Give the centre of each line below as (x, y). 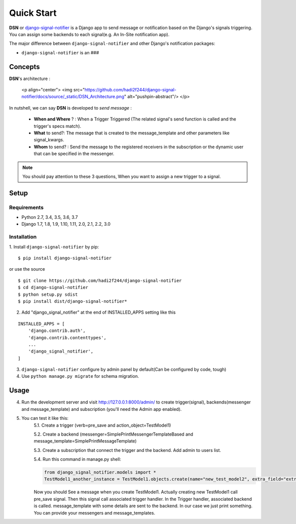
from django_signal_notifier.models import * (100, 472)
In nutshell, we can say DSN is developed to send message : (71, 108)
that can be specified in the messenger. (74, 154)
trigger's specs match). (57, 126)
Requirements (26, 207)
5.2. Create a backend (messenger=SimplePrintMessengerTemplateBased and (113, 434)
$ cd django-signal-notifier (53, 287)
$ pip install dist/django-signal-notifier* (73, 301)
